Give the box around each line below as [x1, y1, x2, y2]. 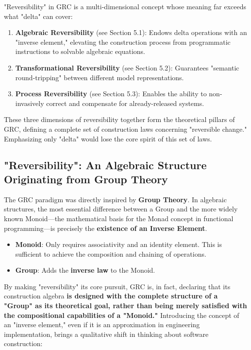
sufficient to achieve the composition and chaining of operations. [15, 248, 206, 259]
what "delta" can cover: [4, 11, 73, 21]
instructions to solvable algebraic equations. [15, 46, 145, 56]
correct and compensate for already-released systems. [46, 98, 204, 108]
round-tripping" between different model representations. [15, 72, 184, 82]
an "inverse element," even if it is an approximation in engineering [4, 319, 200, 330]
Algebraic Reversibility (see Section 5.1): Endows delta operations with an [15, 27, 247, 37]
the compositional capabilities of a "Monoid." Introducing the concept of [4, 310, 239, 320]
